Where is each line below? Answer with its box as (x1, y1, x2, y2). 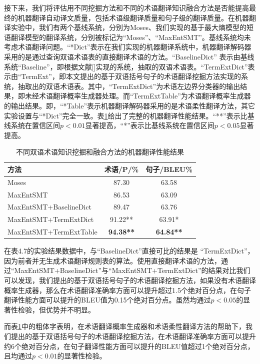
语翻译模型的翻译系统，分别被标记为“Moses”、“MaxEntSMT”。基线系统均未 (4, 31, 251, 42)
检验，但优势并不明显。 (17, 304, 95, 314)
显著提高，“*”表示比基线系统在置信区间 (85, 120, 214, 130)
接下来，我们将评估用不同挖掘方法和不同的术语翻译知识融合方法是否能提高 (4, 2, 249, 12)
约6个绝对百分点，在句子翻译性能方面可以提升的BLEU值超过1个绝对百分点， (4, 340, 254, 351)
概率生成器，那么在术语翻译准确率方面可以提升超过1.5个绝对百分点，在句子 (4, 284, 251, 295)
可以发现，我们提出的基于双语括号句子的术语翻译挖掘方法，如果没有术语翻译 (4, 275, 256, 285)
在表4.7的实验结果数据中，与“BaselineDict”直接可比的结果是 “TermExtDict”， (4, 245, 254, 256)
